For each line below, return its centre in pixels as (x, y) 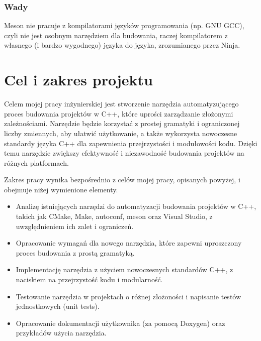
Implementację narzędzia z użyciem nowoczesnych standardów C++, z (124, 269)
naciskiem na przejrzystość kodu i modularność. (89, 279)
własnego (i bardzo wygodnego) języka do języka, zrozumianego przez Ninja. (122, 45)
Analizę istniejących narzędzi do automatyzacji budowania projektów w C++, (136, 206)
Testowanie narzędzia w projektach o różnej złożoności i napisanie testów (128, 296)
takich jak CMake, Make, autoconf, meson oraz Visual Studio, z (114, 216)
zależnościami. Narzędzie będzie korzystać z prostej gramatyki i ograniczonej (122, 123)
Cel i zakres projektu (78, 80)
